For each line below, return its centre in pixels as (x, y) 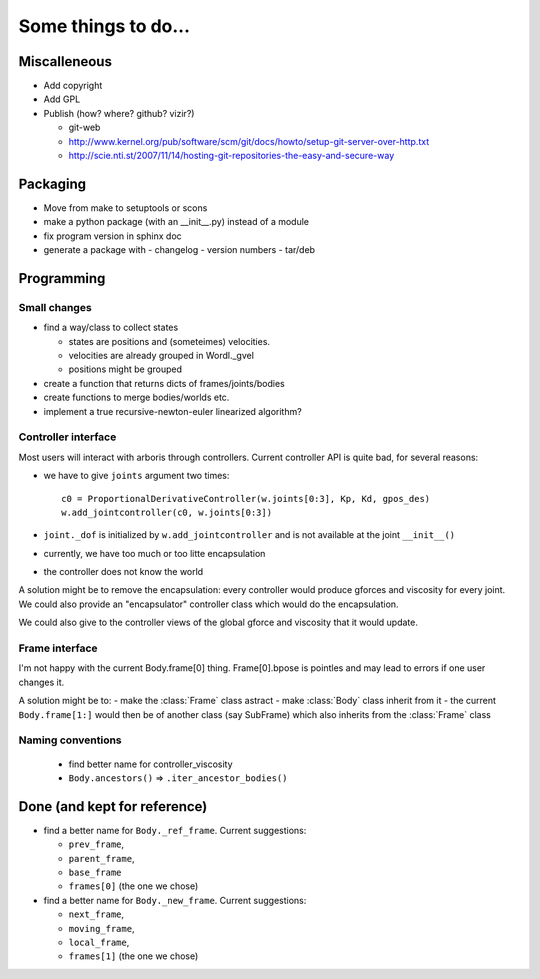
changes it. (41, 682)
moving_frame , (101, 928)
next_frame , (96, 914)
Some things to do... (104, 26)
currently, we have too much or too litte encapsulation (154, 553)
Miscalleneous (65, 61)
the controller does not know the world (123, 572)
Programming (62, 278)
